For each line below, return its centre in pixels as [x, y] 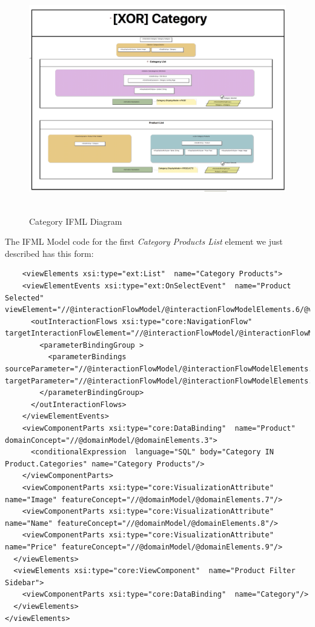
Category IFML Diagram [76, 221]
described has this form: [49, 253]
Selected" [25, 298]
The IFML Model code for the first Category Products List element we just [144, 241]
